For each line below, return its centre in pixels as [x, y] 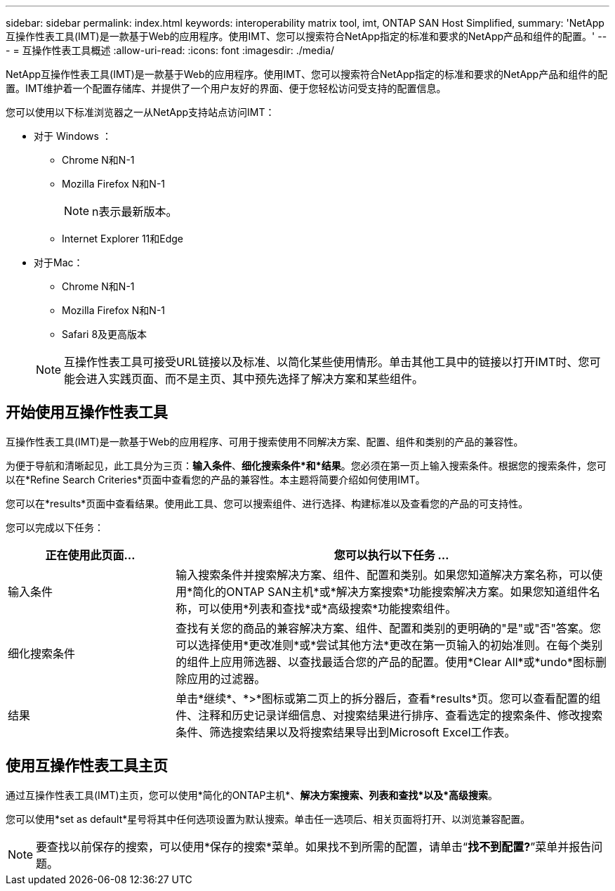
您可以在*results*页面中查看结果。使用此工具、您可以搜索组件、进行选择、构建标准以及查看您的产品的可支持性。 [267, 503]
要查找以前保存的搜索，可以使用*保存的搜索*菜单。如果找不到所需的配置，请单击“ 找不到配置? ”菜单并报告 [314, 846]
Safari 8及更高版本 [105, 334]
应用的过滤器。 [226, 678]
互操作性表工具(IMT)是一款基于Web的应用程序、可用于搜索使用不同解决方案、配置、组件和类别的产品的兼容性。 [265, 441]
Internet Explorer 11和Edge [123, 239]
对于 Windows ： [73, 136]
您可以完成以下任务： [55, 527]
